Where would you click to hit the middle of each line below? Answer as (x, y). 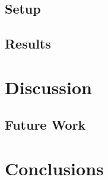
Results (28, 44)
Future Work (45, 125)
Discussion (48, 87)
